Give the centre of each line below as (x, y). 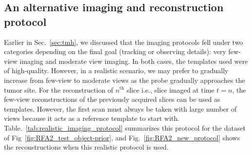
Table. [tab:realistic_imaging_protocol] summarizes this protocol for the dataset (125, 127)
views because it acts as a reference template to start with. (92, 118)
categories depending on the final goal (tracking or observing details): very (115, 51)
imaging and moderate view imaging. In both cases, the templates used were (134, 61)
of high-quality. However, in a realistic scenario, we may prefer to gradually (116, 70)
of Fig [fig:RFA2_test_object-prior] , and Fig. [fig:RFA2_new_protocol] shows (122, 137)
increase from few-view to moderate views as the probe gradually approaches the (125, 80)
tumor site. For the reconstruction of (59, 89)
